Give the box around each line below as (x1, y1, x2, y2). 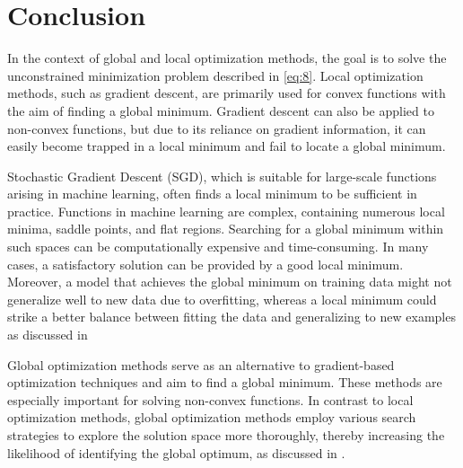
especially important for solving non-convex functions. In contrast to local (7, 390, 414, 409)
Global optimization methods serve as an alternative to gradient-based (7, 355, 395, 374)
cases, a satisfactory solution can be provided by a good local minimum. (7, 254, 404, 273)
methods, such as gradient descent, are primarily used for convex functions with (7, 84, 446, 102)
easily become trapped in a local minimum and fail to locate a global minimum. (7, 137, 446, 155)
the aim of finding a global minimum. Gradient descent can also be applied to (7, 101, 434, 119)
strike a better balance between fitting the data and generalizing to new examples (7, 307, 456, 326)
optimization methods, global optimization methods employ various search (7, 408, 416, 427)
